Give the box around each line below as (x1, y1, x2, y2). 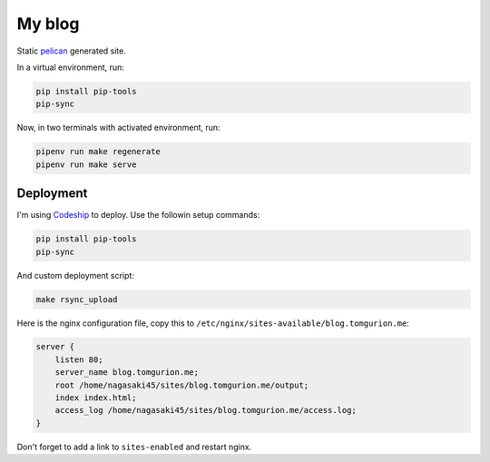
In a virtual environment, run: (16, 62, 124, 73)
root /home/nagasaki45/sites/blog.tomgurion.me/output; (54, 379, 309, 390)
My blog (16, 14, 80, 34)
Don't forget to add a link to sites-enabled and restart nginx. (16, 441, 252, 452)
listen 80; (54, 354, 103, 365)
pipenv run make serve (35, 159, 137, 170)
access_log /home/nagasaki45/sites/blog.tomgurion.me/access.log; (54, 405, 358, 416)
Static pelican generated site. (16, 45, 126, 56)
